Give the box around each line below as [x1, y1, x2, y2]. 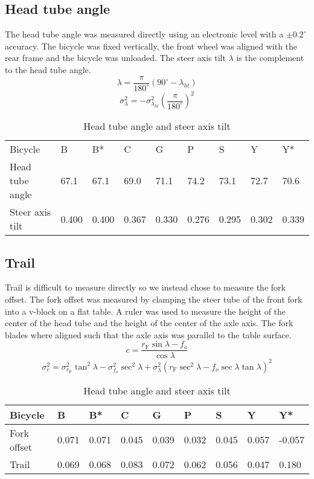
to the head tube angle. [5, 63, 91, 76]
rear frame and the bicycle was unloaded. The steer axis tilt [5, 51, 226, 64]
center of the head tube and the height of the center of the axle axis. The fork [5, 317, 293, 329]
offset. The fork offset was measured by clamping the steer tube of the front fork [5, 292, 303, 305]
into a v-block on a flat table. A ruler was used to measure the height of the [5, 304, 286, 317]
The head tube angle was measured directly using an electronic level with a [5, 28, 284, 40]
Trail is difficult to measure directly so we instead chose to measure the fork [5, 281, 286, 294]
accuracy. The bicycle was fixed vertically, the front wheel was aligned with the [5, 39, 298, 52]
